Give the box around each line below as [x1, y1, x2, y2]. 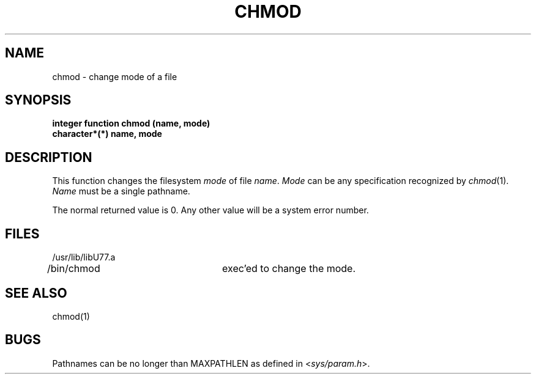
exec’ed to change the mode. [222, 262, 356, 275]
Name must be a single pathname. [52, 186, 190, 197]
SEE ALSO [5, 285, 67, 301]
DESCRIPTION [5, 149, 92, 165]
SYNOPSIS [5, 92, 72, 108]
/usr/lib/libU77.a [52, 252, 116, 263]
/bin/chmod [47, 262, 100, 275]
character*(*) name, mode [52, 128, 162, 139]
